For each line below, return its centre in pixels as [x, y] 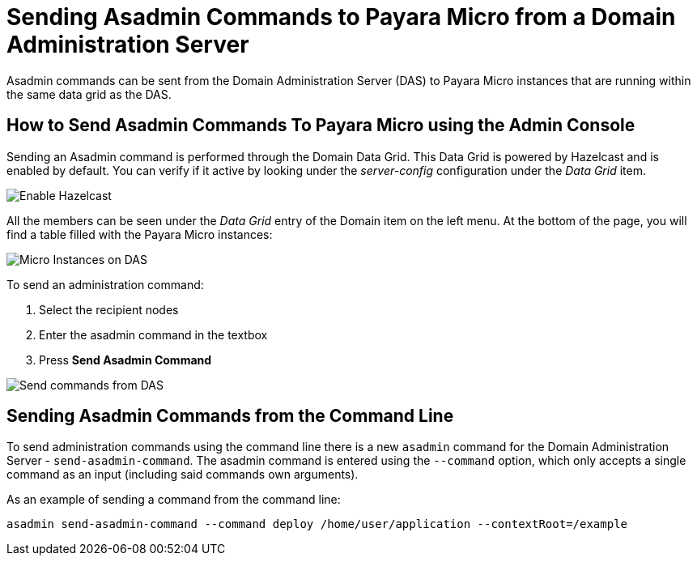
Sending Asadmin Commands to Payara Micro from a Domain [341, 17]
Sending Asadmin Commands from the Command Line [230, 416]
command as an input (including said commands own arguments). [183, 475]
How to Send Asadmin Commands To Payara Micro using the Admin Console [321, 126]
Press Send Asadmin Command [125, 360]
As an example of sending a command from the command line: [174, 500]
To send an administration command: [105, 284]
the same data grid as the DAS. [89, 94]
